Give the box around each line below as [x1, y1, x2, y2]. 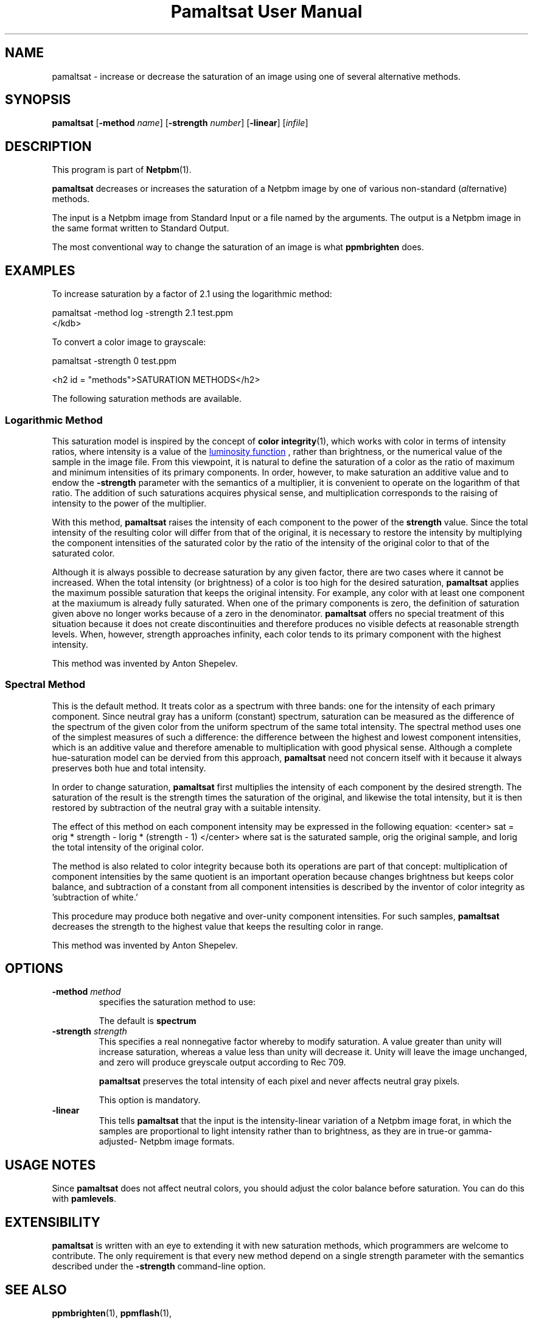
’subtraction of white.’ [52, 891, 138, 902]
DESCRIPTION [5, 138, 92, 154]
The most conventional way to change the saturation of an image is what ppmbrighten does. [52, 242, 424, 253]
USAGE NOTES [5, 1157, 96, 1173]
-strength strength [52, 1026, 127, 1037]
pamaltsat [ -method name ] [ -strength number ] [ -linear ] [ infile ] [52, 118, 308, 128]
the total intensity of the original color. [52, 841, 204, 852]
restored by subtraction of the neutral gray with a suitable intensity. [52, 802, 321, 813]
